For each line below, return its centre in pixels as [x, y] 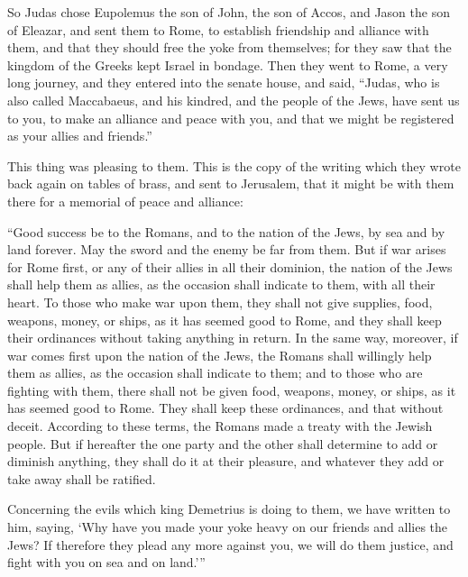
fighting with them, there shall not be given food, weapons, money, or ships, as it [232, 390]
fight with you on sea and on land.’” [106, 562]
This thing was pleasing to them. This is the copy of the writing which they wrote [234, 165]
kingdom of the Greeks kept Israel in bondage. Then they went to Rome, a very [228, 64]
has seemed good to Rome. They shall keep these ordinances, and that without [225, 408]
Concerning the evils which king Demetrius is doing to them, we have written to [229, 509]
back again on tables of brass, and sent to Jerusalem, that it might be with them [231, 183]
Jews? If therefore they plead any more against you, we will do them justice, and [230, 544]
